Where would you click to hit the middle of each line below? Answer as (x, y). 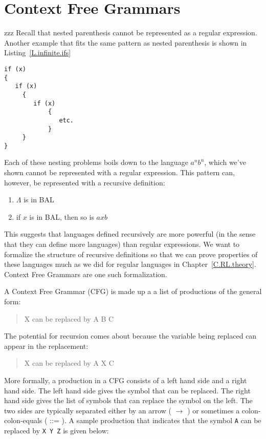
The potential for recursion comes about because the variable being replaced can (130, 336)
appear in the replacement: (46, 346)
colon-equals (23, 420)
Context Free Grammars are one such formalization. (86, 274)
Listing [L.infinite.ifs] (38, 53)
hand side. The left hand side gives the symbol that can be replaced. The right (127, 390)
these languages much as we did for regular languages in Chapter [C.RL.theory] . (130, 264)
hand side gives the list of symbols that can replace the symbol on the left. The (128, 400)
